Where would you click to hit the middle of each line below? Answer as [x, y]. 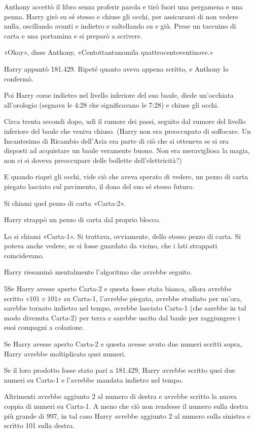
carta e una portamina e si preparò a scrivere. [73, 35]
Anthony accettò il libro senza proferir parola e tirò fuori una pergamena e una [123, 6]
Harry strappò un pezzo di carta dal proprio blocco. [82, 219]
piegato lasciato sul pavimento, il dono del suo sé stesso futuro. [99, 186]
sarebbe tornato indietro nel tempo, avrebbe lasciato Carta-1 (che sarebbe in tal [125, 308]
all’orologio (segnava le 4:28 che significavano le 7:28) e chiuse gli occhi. [111, 104]
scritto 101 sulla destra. [39, 425]
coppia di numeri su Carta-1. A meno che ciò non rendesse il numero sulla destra [126, 406]
